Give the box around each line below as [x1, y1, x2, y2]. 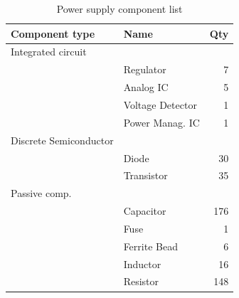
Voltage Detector [123, 97, 197, 112]
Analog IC [123, 80, 169, 95]
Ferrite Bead [123, 238, 178, 253]
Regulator [123, 62, 166, 77]
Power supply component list [56, 1, 183, 16]
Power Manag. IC [123, 115, 200, 129]
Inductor [123, 256, 161, 271]
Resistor [123, 274, 159, 289]
